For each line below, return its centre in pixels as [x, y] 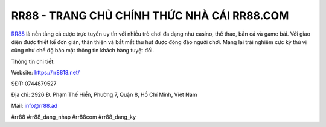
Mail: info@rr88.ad [34, 106]
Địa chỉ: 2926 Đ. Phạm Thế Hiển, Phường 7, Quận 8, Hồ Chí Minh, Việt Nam [104, 94]
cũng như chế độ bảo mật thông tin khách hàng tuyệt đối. [82, 51]
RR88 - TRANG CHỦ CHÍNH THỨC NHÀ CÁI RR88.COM [150, 16]
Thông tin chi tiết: [33, 61]
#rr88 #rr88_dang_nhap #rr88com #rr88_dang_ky [73, 117]
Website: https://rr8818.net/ [45, 73]
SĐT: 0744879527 [34, 84]
